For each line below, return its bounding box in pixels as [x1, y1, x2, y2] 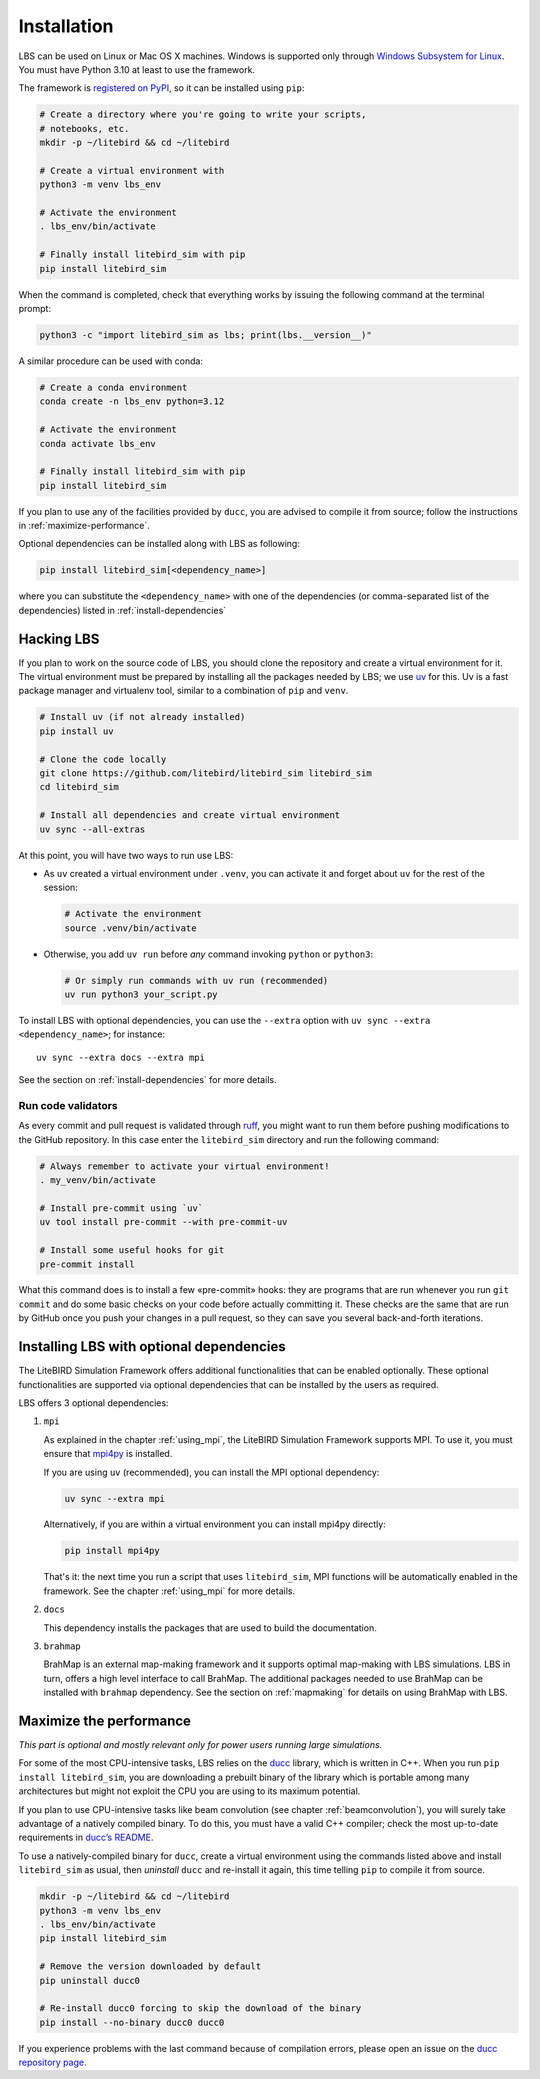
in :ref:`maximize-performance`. [18, 520, 150, 532]
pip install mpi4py [64, 1545, 160, 1557]
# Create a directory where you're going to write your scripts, [39, 109, 367, 120]
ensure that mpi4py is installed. [43, 1448, 173, 1460]
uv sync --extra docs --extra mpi [36, 1051, 205, 1063]
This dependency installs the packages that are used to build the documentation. [43, 1621, 377, 1634]
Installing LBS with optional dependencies [18, 1338, 286, 1355]
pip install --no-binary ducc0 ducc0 [39, 2016, 225, 2028]
